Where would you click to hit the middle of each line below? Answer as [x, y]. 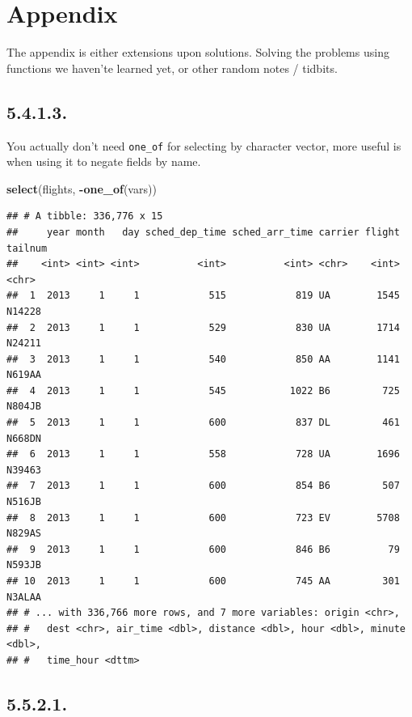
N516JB [24, 502]
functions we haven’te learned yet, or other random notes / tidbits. [172, 68]
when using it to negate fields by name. [104, 161]
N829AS [24, 534]
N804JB [24, 407]
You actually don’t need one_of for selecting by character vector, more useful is [204, 145]
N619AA [24, 375]
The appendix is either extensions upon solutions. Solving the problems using [198, 52]
